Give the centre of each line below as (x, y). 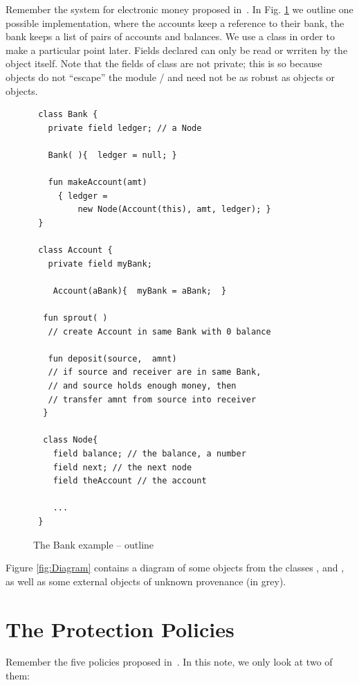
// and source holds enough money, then (142, 386)
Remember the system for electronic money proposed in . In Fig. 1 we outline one (179, 9)
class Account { (75, 250)
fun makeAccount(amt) (98, 183)
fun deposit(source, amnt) (112, 358)
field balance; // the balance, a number (149, 454)
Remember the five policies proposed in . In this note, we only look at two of (169, 662)
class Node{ (71, 440)
